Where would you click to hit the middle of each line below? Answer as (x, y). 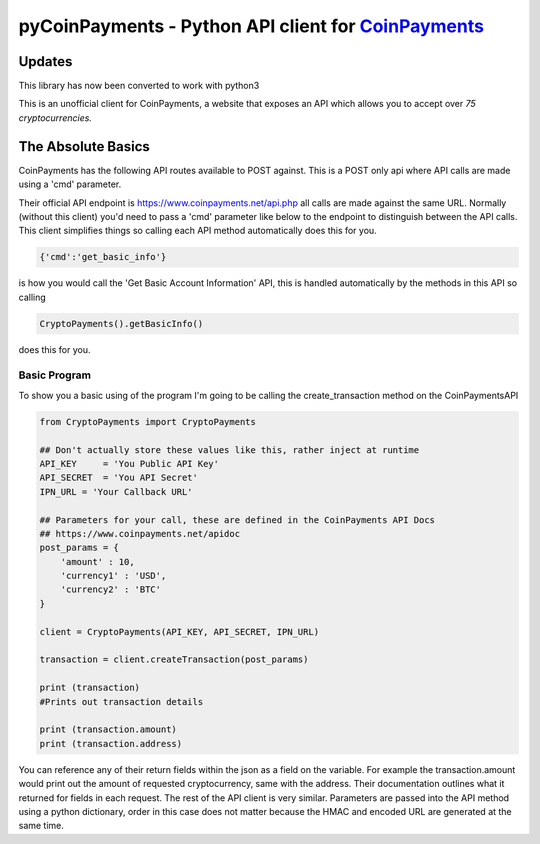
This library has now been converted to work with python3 (139, 86)
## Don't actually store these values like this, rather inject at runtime (229, 449)
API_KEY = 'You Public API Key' (129, 463)
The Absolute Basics (84, 146)
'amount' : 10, (97, 561)
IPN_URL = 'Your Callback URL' (116, 491)
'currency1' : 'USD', (113, 576)
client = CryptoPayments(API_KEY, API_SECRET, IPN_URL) (179, 631)
